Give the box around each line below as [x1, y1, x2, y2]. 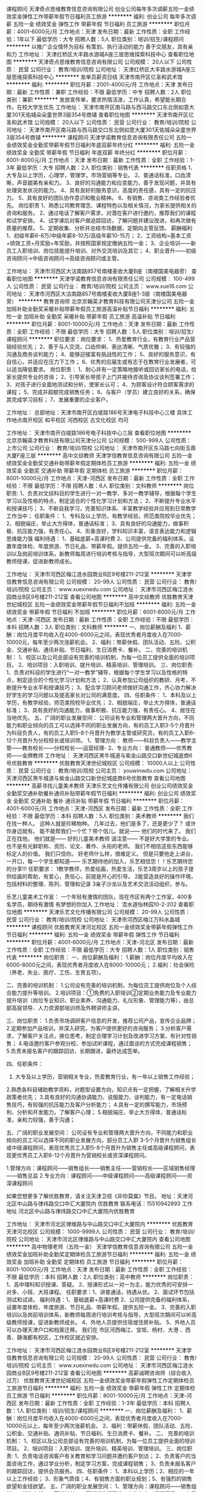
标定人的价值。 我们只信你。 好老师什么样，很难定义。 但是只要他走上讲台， [6, 850, 196, 857]
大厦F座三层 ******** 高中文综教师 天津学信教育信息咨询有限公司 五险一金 [6, 452, 193, 459]
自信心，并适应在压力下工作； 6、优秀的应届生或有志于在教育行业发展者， [6, 358, 192, 365]
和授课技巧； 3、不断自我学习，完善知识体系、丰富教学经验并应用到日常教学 [6, 505, 196, 512]
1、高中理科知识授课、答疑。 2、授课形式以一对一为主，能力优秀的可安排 [6, 1281, 188, 1288]
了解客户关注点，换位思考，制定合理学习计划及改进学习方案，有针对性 [16, 1033, 192, 1039]
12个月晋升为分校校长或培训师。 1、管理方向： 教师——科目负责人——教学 [6, 737, 192, 744]
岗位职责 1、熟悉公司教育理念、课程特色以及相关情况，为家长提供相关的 [18, 202, 197, 209]
